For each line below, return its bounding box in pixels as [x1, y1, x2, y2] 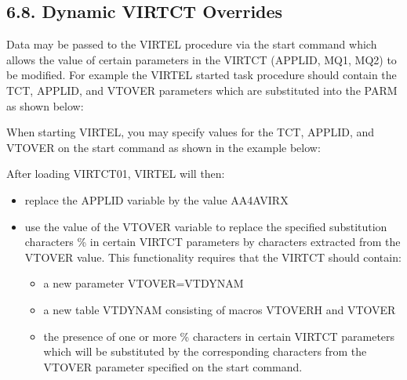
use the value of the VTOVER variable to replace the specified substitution [24, 218, 387, 234]
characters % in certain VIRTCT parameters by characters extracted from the [24, 233, 401, 250]
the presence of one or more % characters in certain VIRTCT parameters [43, 328, 395, 344]
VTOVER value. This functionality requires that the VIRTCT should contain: [24, 248, 402, 265]
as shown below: [6, 97, 84, 114]
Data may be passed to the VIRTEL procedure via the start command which [6, 36, 377, 52]
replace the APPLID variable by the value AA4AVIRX [24, 191, 289, 208]
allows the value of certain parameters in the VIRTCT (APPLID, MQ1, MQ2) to [6, 51, 397, 67]
